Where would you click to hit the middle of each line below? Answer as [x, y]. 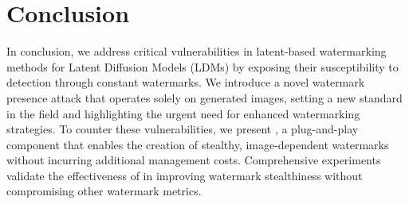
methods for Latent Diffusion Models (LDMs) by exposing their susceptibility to [203, 66]
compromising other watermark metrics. [104, 191]
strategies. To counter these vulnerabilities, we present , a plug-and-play [183, 129]
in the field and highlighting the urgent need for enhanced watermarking [183, 113]
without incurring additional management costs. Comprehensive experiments [194, 160]
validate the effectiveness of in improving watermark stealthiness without [185, 175]
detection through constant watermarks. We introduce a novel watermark [186, 82]
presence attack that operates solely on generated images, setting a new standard [204, 97]
